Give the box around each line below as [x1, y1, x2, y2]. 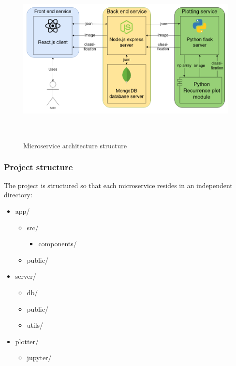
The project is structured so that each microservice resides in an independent [4, 180, 233, 190]
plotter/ [15, 336, 39, 346]
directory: [4, 190, 32, 200]
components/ [38, 239, 77, 249]
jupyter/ [27, 352, 52, 363]
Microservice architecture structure [23, 140, 127, 150]
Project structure [4, 161, 73, 173]
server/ [15, 271, 36, 281]
